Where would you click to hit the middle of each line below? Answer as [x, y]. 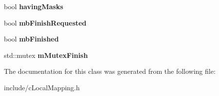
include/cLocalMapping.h [42, 87]
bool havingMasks [34, 6]
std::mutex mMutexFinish [46, 55]
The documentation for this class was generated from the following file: [110, 71]
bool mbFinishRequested [45, 22]
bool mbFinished [31, 39]
